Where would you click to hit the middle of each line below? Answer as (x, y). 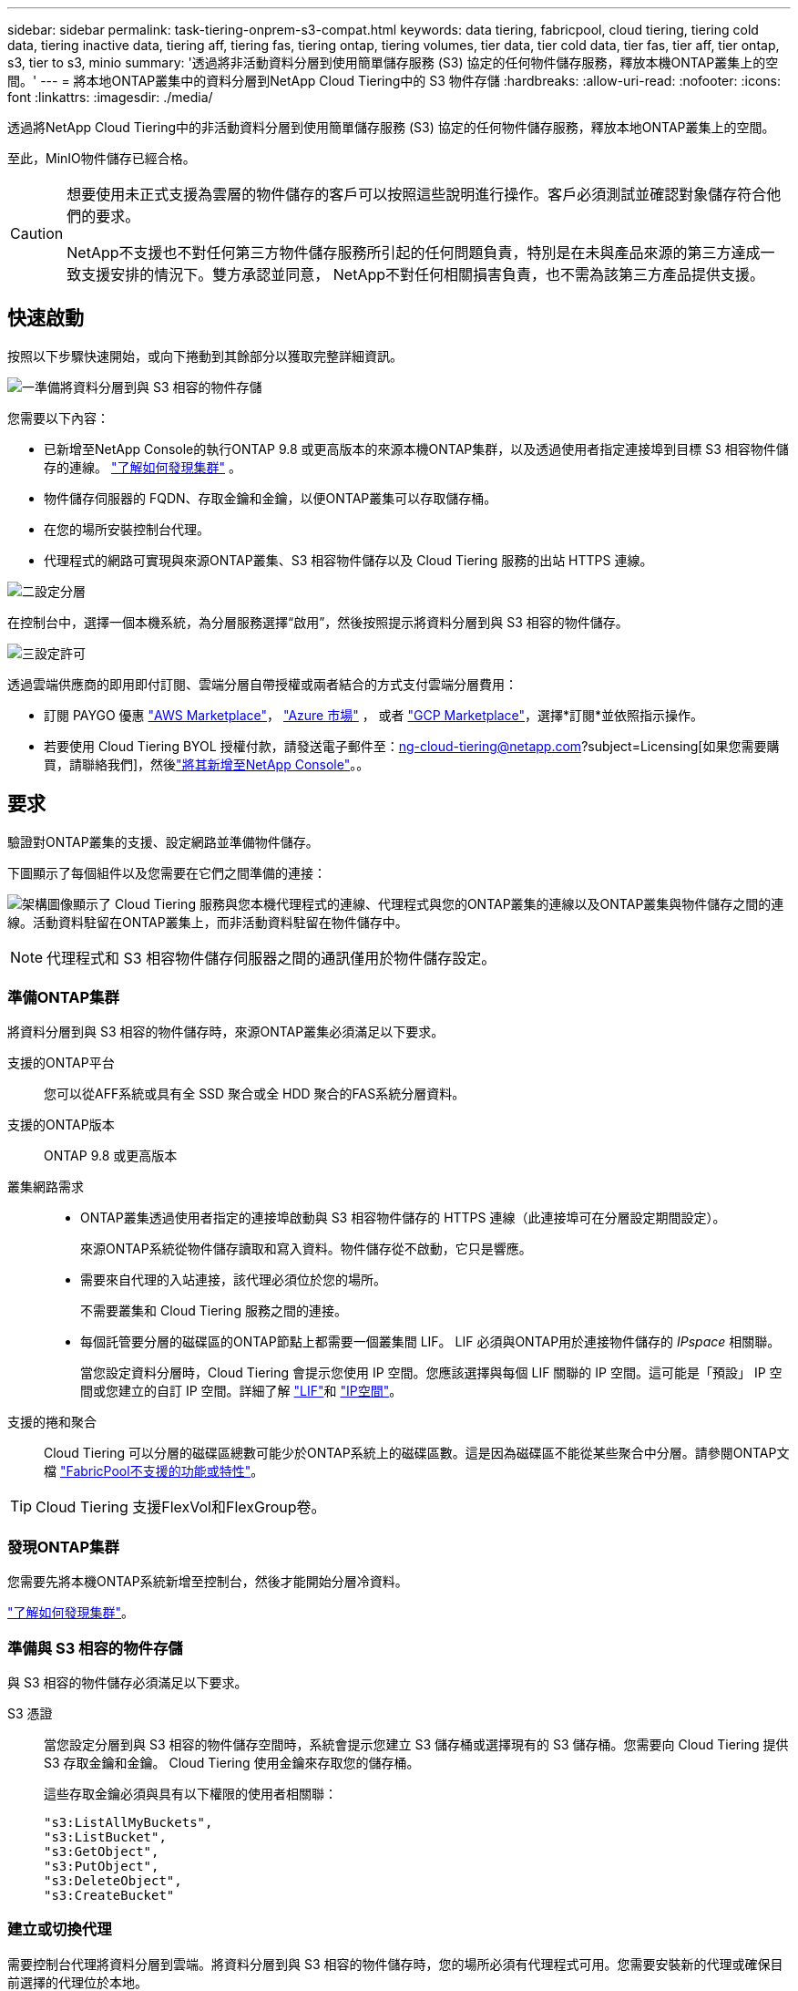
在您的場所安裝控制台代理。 (127, 529)
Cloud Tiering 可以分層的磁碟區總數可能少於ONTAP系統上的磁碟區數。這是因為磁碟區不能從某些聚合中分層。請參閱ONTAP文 (417, 1453)
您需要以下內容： (58, 418)
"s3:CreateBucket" (109, 1895)
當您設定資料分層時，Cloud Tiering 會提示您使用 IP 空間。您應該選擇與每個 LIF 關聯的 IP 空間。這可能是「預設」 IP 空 (431, 1373)
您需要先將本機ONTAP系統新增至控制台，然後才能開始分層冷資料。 (208, 1582)
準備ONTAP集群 (63, 998)
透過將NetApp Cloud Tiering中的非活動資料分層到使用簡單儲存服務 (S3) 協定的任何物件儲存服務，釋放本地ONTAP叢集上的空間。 (391, 127)
